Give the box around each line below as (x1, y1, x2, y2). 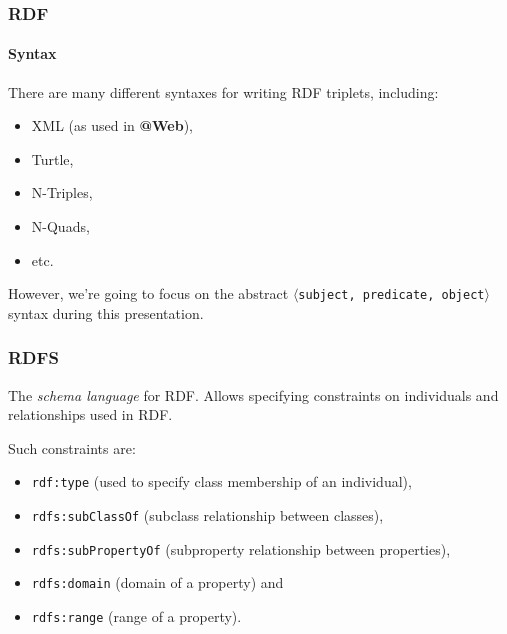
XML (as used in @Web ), (31, 115, 193, 136)
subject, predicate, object (298, 288, 485, 303)
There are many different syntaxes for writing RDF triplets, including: (8, 81, 439, 102)
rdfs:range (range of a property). (31, 606, 242, 627)
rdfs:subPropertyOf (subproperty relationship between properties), (31, 538, 451, 559)
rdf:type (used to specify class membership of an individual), (31, 471, 412, 492)
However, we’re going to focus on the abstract (8, 283, 289, 304)
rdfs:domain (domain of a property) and (31, 572, 284, 593)
